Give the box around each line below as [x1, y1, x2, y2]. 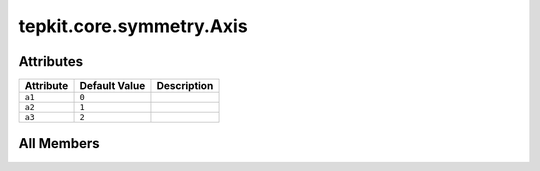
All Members [18, 135, 100, 152]
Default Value [79, 79, 146, 93]
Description [156, 79, 214, 93]
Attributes [18, 53, 84, 70]
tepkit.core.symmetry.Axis [18, 15, 249, 37]
